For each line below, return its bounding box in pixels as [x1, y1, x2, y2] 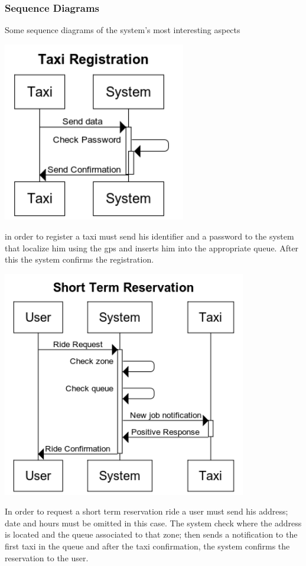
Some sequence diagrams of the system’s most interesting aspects [5, 24, 240, 36]
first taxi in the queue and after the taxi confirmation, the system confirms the [5, 539, 290, 552]
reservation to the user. [5, 551, 89, 564]
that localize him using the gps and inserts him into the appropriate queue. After [5, 241, 299, 254]
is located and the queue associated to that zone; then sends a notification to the [5, 528, 298, 541]
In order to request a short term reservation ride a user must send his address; [5, 505, 288, 518]
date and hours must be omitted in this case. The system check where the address [5, 516, 302, 529]
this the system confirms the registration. [5, 253, 154, 266]
